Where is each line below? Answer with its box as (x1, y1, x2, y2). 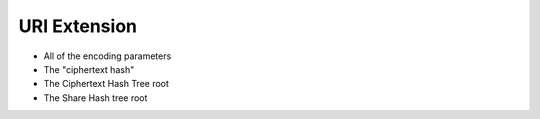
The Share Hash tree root (43, 91, 148, 104)
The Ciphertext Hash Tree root (43, 78, 170, 90)
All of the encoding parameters (43, 50, 172, 62)
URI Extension (18, 15, 137, 37)
